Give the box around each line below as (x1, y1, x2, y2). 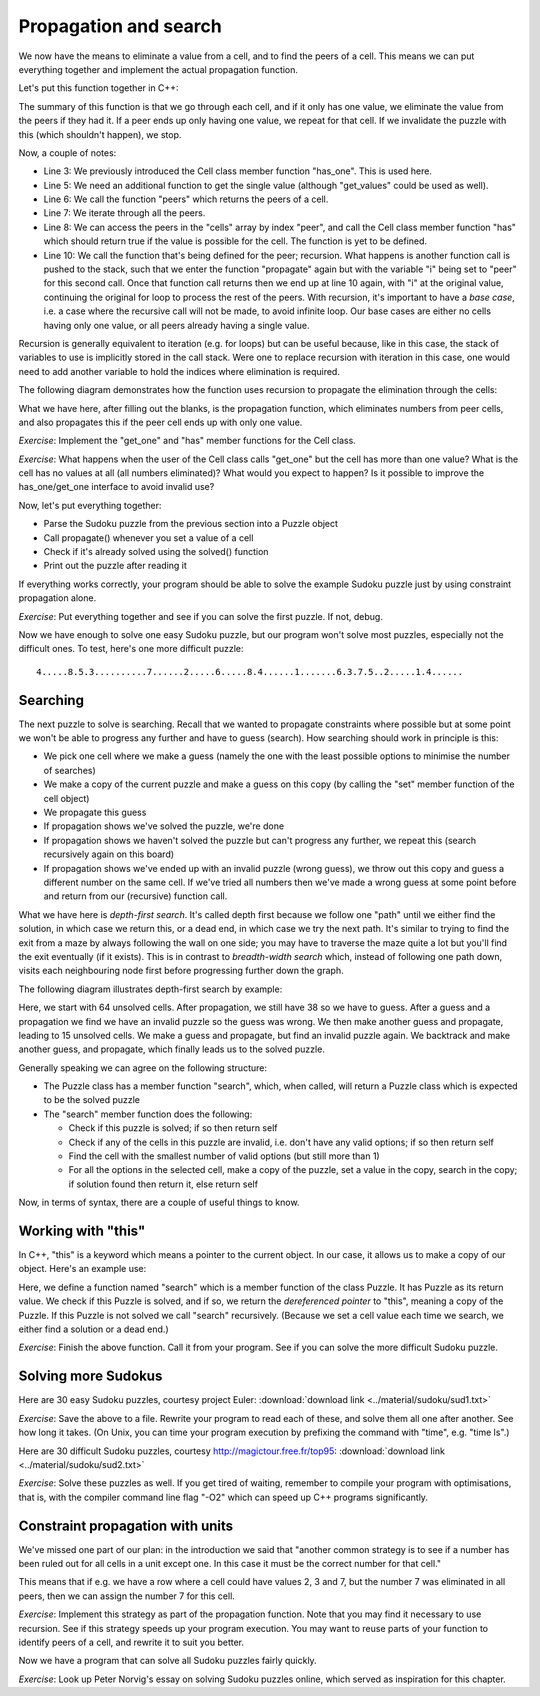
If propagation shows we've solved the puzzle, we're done (43, 820, 285, 832)
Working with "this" (18, 1223, 146, 1239)
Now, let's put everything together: (18, 499, 162, 511)
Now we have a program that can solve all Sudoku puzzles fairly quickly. (18, 1655, 317, 1667)
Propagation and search (18, 15, 222, 37)
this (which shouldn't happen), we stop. (18, 128, 182, 140)
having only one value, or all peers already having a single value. (43, 319, 310, 331)
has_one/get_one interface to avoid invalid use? (18, 481, 215, 493)
